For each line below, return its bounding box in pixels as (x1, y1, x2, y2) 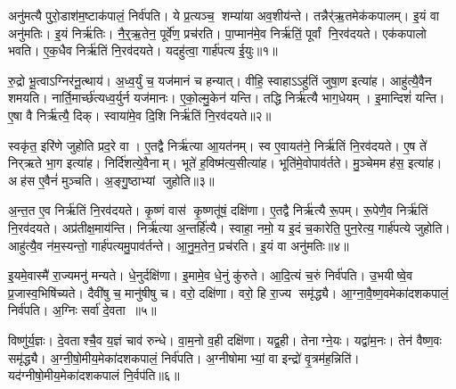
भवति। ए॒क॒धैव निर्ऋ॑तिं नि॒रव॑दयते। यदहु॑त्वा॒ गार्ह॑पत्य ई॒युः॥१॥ (8, 41, 278, 60)
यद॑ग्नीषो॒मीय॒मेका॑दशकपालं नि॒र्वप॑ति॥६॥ (8, 366, 180, 385)
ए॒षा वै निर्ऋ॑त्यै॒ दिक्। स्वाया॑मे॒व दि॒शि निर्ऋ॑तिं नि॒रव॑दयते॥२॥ (8, 105, 272, 124)
